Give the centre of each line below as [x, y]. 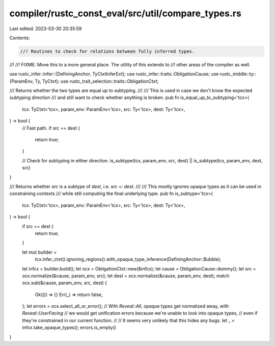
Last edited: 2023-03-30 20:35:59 [46, 29]
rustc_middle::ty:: [238, 74]
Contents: [20, 38]
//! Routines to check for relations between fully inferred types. [107, 51]
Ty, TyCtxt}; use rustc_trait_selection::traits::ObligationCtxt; [97, 81]
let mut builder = [39, 252]
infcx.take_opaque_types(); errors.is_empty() [69, 328]
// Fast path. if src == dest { [51, 128]
